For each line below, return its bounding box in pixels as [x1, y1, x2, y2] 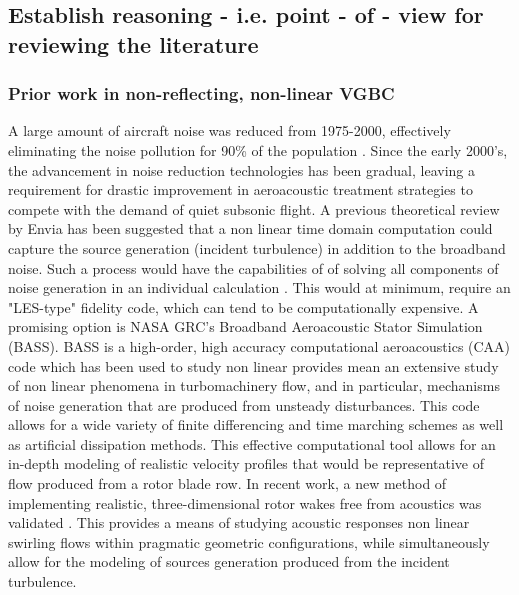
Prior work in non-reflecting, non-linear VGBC [8, 81, 395, 106]
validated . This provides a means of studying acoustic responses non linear [8, 512, 470, 533]
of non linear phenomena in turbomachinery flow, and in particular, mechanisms [8, 375, 500, 396]
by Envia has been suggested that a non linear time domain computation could [8, 218, 493, 239]
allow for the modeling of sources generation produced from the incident [8, 551, 450, 572]
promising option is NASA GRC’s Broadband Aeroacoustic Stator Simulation [8, 316, 483, 337]
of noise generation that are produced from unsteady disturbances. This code [8, 394, 480, 415]
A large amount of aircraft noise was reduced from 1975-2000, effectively [8, 120, 451, 141]
